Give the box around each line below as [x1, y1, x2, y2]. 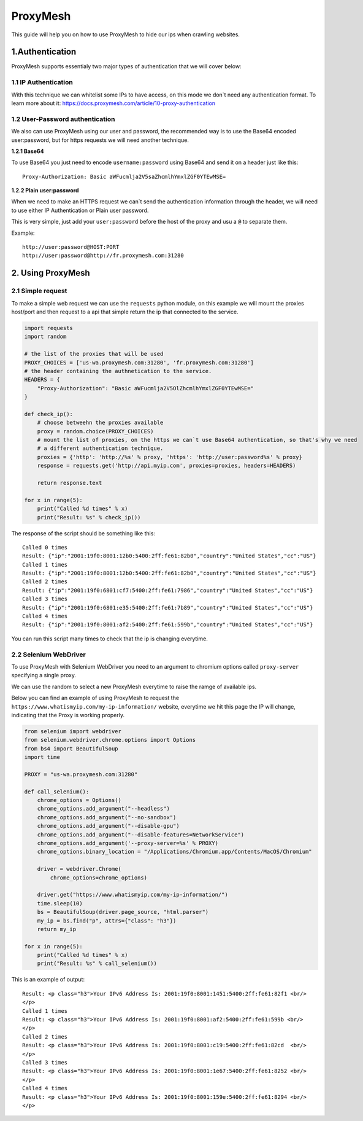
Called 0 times [22, 544, 68, 551]
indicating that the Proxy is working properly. [11, 711, 125, 718]
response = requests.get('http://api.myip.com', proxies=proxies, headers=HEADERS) [37, 462, 296, 470]
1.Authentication [11, 47, 77, 57]
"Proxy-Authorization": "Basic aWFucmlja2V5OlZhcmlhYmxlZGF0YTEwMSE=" [37, 385, 254, 391]
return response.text [37, 479, 102, 486]
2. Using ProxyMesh [11, 268, 90, 278]
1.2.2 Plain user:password [11, 187, 79, 194]
